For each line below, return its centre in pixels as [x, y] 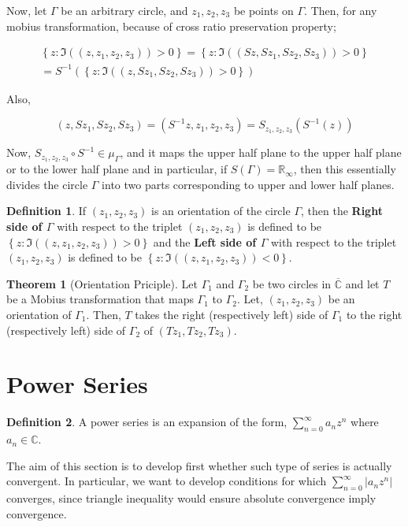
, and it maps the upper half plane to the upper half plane [261, 152]
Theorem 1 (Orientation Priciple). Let [102, 283]
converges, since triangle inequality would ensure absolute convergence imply [191, 498]
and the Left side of [205, 241]
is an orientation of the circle [221, 211]
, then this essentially [345, 169]
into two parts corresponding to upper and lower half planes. [248, 184]
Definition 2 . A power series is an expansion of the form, [147, 422]
